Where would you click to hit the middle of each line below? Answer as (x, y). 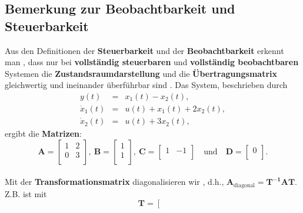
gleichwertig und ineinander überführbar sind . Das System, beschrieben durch (146, 85)
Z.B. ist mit (26, 193)
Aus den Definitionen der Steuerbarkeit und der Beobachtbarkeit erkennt (144, 50)
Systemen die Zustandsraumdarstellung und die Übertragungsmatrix (141, 73)
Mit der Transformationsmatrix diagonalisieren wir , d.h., (114, 182)
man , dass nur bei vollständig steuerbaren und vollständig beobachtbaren (152, 62)
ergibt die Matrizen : (43, 133)
